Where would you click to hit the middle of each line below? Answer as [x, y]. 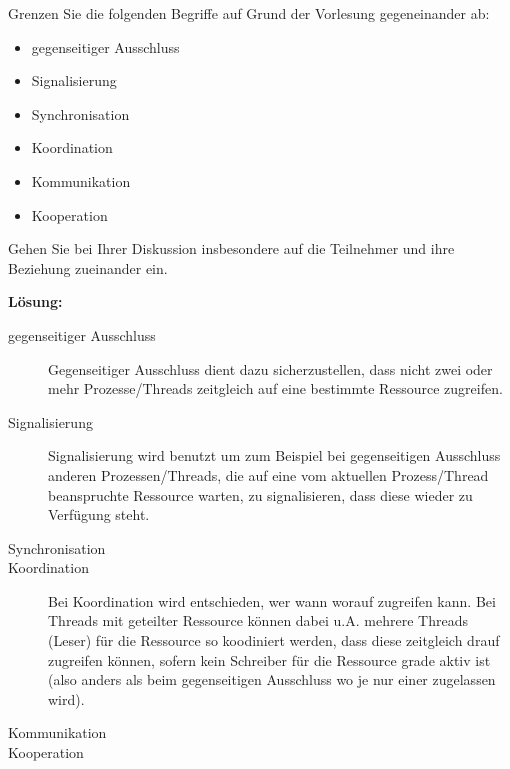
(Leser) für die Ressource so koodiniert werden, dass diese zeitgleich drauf [274, 640]
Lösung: [35, 301]
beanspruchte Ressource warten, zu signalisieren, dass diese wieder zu [260, 494]
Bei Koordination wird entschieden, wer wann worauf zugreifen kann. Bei [272, 600]
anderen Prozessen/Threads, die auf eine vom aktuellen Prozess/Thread [268, 474]
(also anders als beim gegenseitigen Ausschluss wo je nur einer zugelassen [272, 679]
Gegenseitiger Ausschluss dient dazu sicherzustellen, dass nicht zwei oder [270, 368]
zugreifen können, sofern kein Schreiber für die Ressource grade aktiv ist [269, 659]
